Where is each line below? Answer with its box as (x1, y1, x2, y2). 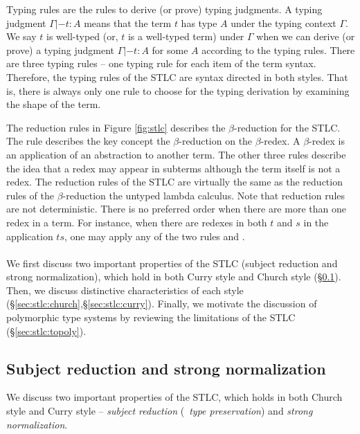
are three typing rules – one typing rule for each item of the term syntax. (6, 56, 316, 71)
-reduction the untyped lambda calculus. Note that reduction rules (62, 188, 345, 202)
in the (303, 215, 329, 229)
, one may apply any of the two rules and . (64, 228, 245, 243)
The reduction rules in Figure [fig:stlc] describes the (6, 120, 226, 134)
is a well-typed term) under (127, 29, 244, 44)
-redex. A (260, 134, 300, 148)
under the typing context (231, 15, 336, 30)
